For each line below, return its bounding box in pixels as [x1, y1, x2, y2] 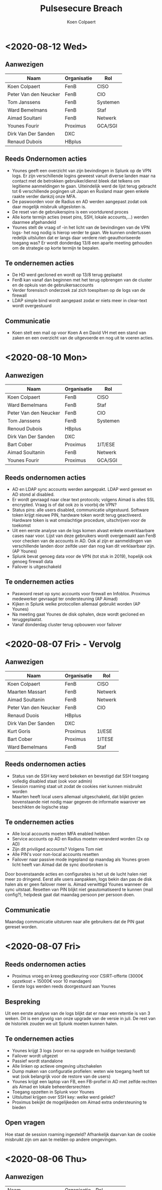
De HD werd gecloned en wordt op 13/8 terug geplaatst [12, 272, 122, 278]
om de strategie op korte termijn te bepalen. [12, 245, 100, 251]
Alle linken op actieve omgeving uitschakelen [12, 1063, 102, 1069]
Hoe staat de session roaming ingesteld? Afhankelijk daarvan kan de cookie [5, 1131, 156, 1137]
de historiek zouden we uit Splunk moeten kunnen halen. [5, 1021, 118, 1027]
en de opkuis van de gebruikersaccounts [12, 282, 94, 288]
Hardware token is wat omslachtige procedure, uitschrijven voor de [12, 518, 146, 523]
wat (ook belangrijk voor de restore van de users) [12, 1073, 111, 1079]
